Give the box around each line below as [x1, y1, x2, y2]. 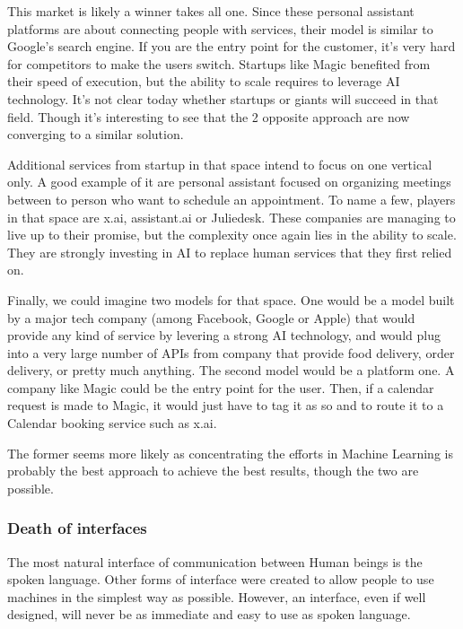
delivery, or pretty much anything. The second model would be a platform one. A [7, 361, 455, 380]
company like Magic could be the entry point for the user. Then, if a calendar [7, 378, 434, 397]
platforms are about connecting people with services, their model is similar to [7, 19, 433, 38]
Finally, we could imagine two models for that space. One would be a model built [7, 290, 455, 309]
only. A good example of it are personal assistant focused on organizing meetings [7, 172, 451, 191]
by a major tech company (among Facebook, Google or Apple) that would [7, 308, 415, 327]
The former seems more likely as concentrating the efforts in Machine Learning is [7, 443, 453, 462]
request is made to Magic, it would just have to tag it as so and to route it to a [7, 396, 444, 415]
